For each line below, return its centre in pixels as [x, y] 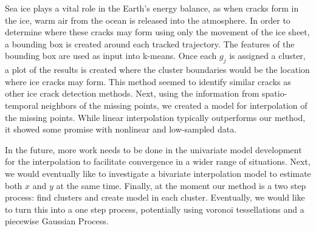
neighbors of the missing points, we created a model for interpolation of [174, 105]
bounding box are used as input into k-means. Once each [111, 56]
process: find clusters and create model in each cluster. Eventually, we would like [155, 197]
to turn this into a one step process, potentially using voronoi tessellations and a [155, 209]
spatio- [275, 93]
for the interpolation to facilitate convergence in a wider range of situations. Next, [158, 161]
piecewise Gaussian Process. [57, 221]
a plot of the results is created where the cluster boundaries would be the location [157, 70]
